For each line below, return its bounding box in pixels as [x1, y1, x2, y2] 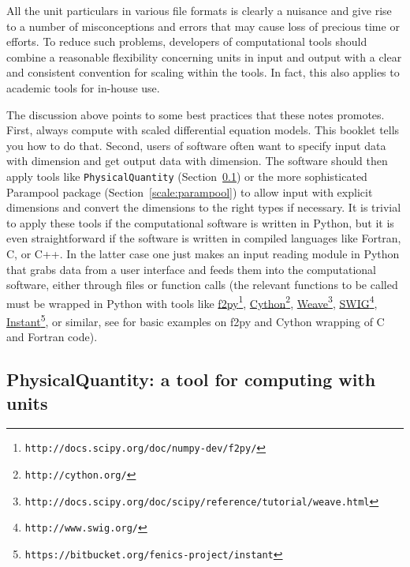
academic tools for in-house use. [6, 79, 160, 96]
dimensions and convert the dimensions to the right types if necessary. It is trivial [6, 199, 401, 216]
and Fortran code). [6, 329, 98, 345]
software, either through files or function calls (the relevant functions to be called [6, 276, 398, 293]
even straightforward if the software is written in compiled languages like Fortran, [6, 230, 401, 246]
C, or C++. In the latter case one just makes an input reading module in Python [6, 245, 400, 261]
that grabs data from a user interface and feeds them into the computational [6, 261, 376, 277]
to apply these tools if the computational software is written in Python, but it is [6, 214, 394, 231]
